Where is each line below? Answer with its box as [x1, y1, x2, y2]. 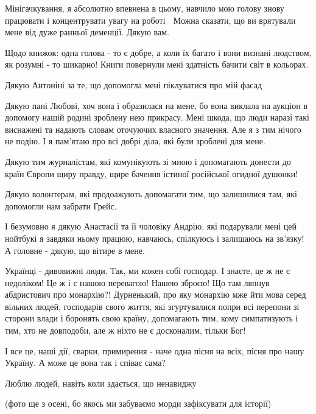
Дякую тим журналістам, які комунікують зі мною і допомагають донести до [5, 155, 291, 167]
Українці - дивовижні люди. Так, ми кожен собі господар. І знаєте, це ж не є [5, 264, 290, 277]
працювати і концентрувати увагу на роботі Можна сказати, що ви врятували [5, 13, 296, 26]
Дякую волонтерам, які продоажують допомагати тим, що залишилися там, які [5, 188, 297, 200]
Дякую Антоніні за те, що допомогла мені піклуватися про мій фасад [5, 78, 262, 91]
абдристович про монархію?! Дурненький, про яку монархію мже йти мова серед [5, 288, 306, 301]
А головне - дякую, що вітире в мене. [5, 244, 145, 256]
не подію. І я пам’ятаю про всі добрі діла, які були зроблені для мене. [5, 135, 265, 147]
